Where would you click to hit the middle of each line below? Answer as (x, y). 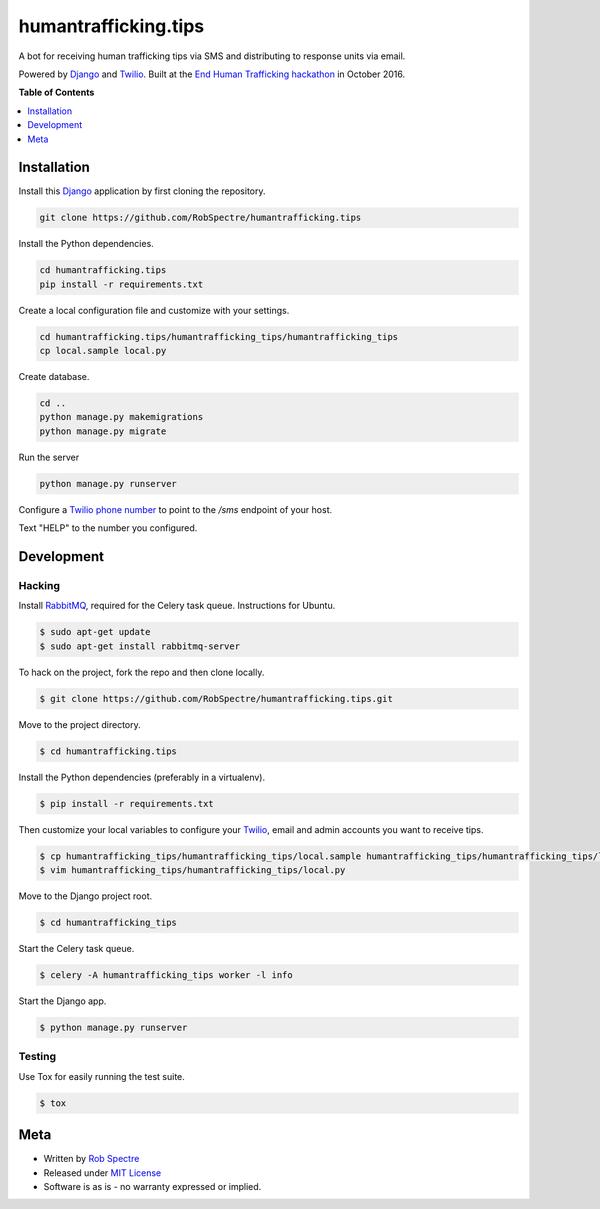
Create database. (54, 377)
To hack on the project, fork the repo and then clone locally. (141, 672)
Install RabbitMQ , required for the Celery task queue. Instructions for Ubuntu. (177, 606)
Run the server (49, 457)
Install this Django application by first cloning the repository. (142, 191)
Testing (37, 1057)
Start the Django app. (62, 1001)
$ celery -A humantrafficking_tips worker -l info (166, 974)
